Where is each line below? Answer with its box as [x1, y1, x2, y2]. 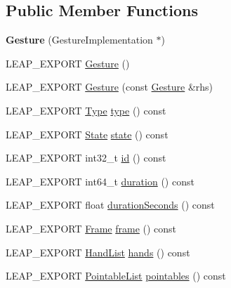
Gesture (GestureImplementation [6, 32, 153, 47]
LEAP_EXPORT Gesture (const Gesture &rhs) [6, 79, 213, 94]
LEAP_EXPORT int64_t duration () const [6, 174, 194, 188]
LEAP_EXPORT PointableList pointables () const [6, 268, 226, 283]
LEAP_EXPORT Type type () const [6, 103, 166, 117]
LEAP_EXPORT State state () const [6, 126, 169, 141]
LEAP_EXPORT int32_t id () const [6, 150, 166, 165]
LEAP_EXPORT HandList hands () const [6, 244, 190, 259]
